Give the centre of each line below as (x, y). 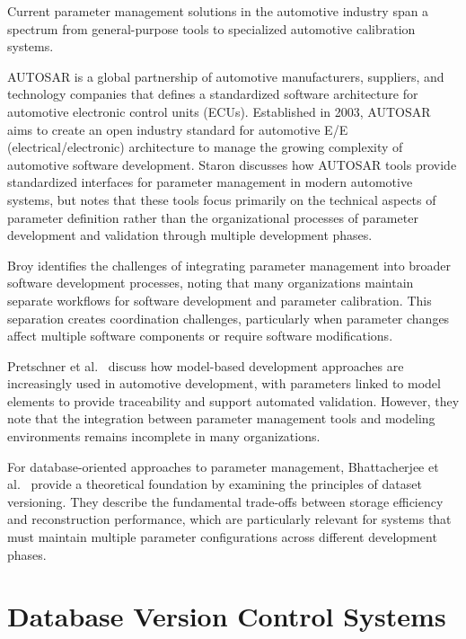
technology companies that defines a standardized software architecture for (213, 94)
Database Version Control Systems (227, 616)
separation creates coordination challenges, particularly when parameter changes (229, 318)
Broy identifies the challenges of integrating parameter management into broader (229, 265)
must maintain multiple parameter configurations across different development (222, 537)
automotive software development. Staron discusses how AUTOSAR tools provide (232, 164)
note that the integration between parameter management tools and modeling (221, 418)
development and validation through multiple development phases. (190, 235)
